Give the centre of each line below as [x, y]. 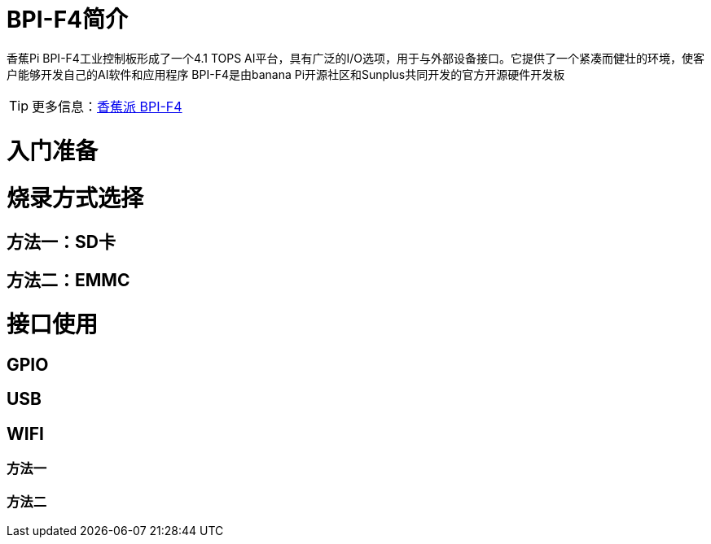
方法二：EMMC [68, 281]
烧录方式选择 [75, 199]
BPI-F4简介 [67, 20]
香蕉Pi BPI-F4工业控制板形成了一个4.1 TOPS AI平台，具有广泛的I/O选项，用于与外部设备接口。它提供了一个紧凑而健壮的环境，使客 [356, 58]
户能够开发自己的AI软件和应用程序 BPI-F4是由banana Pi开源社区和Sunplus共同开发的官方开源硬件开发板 [286, 74]
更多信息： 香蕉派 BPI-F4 [107, 106]
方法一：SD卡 [61, 242]
